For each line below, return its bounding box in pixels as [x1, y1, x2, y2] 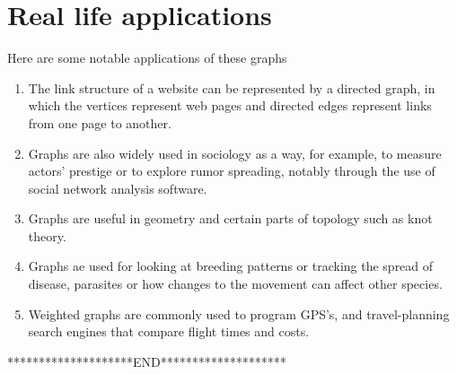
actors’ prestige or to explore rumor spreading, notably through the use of [28, 161, 435, 180]
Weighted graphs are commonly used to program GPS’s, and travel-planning [28, 304, 450, 323]
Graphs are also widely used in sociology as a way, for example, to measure [28, 144, 442, 162]
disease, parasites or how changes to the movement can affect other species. [28, 274, 443, 293]
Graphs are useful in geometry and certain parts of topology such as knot [28, 209, 433, 228]
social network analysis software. [28, 178, 207, 197]
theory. [28, 226, 66, 245]
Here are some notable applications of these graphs [7, 48, 287, 67]
